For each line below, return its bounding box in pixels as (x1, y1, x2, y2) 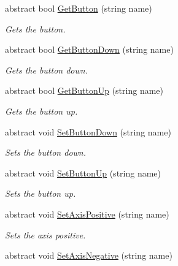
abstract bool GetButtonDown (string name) (5, 43, 174, 56)
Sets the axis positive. (5, 228, 86, 241)
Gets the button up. (5, 104, 78, 117)
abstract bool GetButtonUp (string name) (5, 84, 164, 97)
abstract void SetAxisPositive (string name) (5, 207, 169, 220)
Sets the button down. (5, 146, 87, 159)
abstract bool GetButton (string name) (5, 2, 152, 14)
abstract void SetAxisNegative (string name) (5, 249, 172, 262)
